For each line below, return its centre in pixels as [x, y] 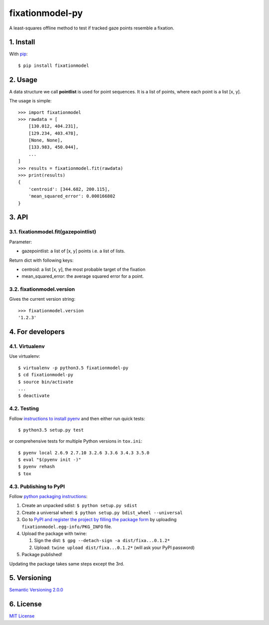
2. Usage [23, 80]
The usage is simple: [30, 101]
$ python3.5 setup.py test [51, 430]
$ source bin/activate [46, 382]
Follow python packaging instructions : [48, 496]
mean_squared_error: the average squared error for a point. [83, 276]
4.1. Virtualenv [27, 346]
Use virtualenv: [25, 356]
